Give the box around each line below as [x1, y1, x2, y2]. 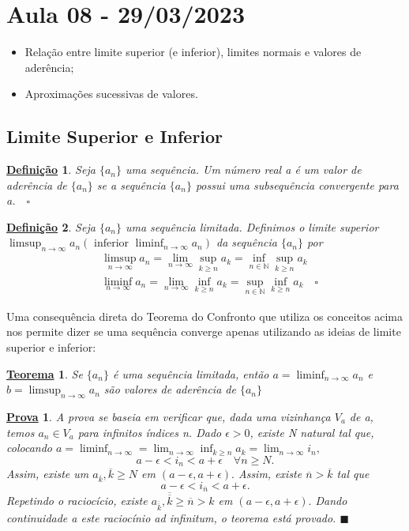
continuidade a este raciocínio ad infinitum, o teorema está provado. [6, 510, 336, 526]
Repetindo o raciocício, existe [6, 491, 148, 508]
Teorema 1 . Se [6, 365, 83, 382]
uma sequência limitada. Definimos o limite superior [125, 218, 379, 235]
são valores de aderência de [103, 381, 236, 397]
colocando [6, 439, 52, 456]
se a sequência [96, 176, 166, 193]
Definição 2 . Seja [6, 218, 96, 235]
